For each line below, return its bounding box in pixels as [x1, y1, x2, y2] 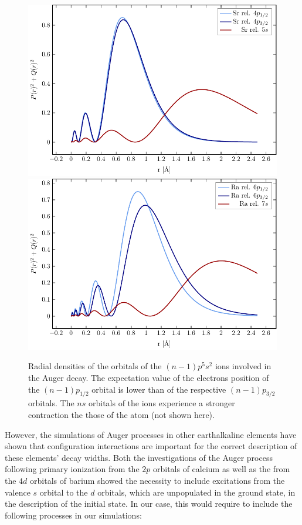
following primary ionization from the [5, 463, 140, 475]
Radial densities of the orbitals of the [28, 360, 162, 372]
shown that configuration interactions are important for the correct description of [5, 440, 297, 452]
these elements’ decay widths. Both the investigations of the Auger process [5, 451, 273, 463]
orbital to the [39, 486, 88, 498]
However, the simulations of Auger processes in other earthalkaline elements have [5, 428, 297, 440]
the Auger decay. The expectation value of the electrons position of [28, 371, 269, 383]
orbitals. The [28, 397, 74, 409]
